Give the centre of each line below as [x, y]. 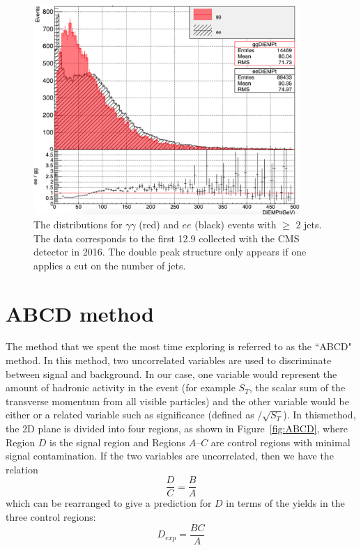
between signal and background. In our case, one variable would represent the [171, 374]
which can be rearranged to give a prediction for [109, 503]
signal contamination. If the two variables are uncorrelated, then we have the [170, 456]
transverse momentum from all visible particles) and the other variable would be [177, 401]
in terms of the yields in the [285, 503]
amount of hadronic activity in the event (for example [121, 387]
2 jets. [309, 224]
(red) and [159, 224]
